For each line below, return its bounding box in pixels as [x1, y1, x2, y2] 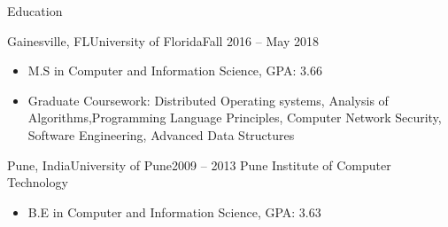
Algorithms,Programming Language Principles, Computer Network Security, [27, 108, 442, 127]
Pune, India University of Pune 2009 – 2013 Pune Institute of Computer [7, 155, 391, 174]
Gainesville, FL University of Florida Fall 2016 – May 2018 [7, 31, 319, 50]
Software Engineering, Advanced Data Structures [27, 125, 295, 144]
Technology [7, 173, 68, 192]
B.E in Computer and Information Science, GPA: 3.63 [27, 202, 321, 221]
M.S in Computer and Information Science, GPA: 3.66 [27, 61, 322, 80]
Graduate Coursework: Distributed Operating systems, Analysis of [27, 90, 389, 109]
